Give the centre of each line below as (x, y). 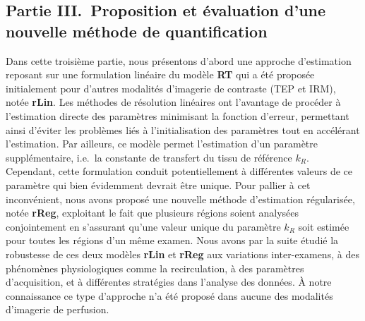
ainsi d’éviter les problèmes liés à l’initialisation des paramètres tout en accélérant (183, 129)
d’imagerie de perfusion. (58, 309)
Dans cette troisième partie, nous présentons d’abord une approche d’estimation (179, 60)
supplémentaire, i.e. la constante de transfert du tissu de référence (149, 157)
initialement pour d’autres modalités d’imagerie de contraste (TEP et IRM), (171, 88)
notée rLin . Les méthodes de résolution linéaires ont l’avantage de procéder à (173, 102)
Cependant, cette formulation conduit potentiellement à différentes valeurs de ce (179, 171)
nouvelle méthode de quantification (137, 31)
